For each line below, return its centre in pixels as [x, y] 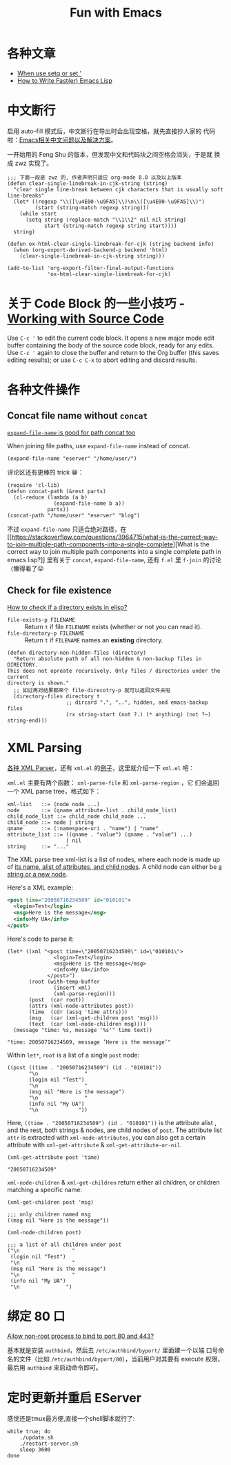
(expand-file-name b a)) [89, 503]
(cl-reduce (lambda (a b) [51, 497]
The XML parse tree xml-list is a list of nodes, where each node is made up [114, 859]
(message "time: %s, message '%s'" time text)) [83, 1030]
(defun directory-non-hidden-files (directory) [77, 653]
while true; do [29, 1431]
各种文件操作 [44, 390]
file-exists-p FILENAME [41, 620]
